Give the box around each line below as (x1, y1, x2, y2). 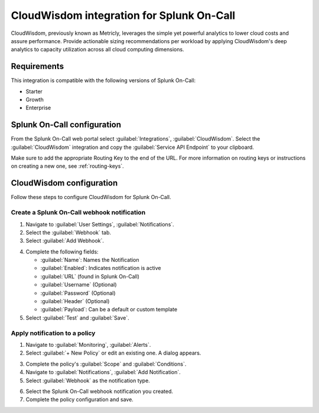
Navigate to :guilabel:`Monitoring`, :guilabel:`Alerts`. (25, 341, 151, 348)
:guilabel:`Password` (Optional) (40, 290, 116, 297)
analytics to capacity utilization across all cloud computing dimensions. (11, 46, 184, 53)
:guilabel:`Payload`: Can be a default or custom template (40, 306, 177, 313)
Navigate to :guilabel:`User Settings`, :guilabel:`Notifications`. (25, 220, 174, 227)
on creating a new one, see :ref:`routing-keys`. (11, 162, 124, 170)
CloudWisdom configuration (11, 178, 118, 188)
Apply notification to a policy (11, 329, 96, 337)
